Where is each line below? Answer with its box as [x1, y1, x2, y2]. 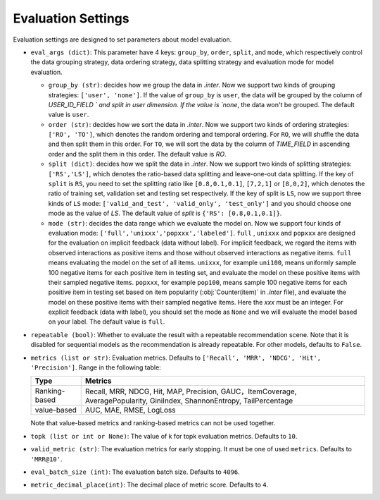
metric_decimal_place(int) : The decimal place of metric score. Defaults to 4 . [30, 480, 269, 489]
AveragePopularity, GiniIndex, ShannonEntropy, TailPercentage [84, 396, 293, 406]
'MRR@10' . [30, 455, 63, 463]
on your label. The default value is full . [48, 317, 165, 326]
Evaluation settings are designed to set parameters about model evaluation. [13, 35, 232, 44]
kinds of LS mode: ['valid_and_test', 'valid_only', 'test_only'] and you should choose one [48, 199, 352, 207]
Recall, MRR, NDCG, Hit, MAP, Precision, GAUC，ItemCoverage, [84, 386, 297, 396]
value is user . [48, 110, 89, 119]
